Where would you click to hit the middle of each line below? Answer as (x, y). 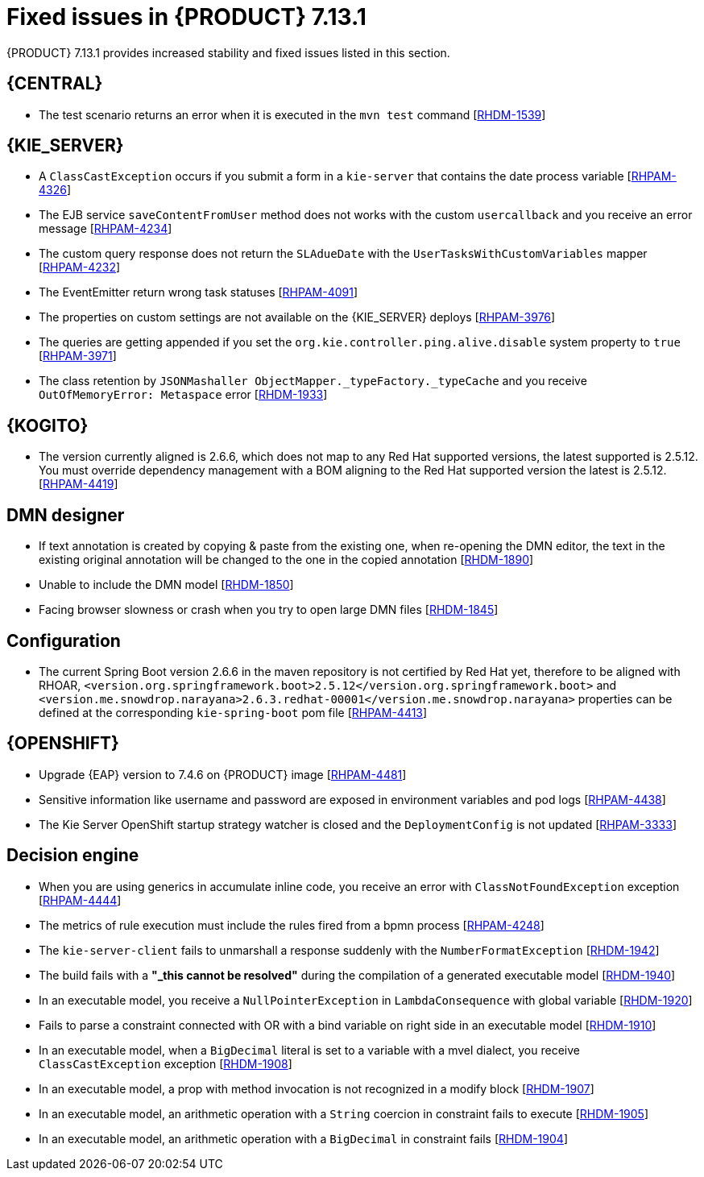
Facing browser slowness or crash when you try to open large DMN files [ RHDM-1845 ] (269, 610)
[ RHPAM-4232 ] (80, 267)
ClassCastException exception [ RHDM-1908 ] (166, 1063)
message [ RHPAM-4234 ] (106, 229)
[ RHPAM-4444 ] (80, 900)
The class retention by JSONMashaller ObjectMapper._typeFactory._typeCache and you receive (313, 381)
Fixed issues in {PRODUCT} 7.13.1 (186, 17)
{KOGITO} (48, 425)
